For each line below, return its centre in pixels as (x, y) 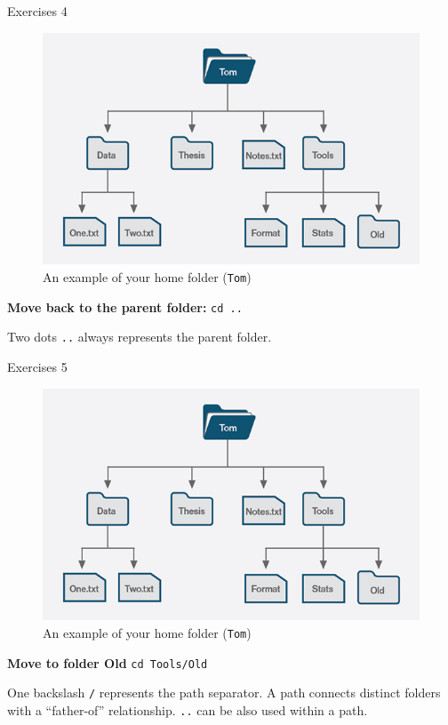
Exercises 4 (37, 11)
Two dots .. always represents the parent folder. (140, 337)
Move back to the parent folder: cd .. (125, 306)
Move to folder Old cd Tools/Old (108, 662)
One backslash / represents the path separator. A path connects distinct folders (224, 693)
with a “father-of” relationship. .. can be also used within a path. (188, 709)
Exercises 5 (37, 366)
